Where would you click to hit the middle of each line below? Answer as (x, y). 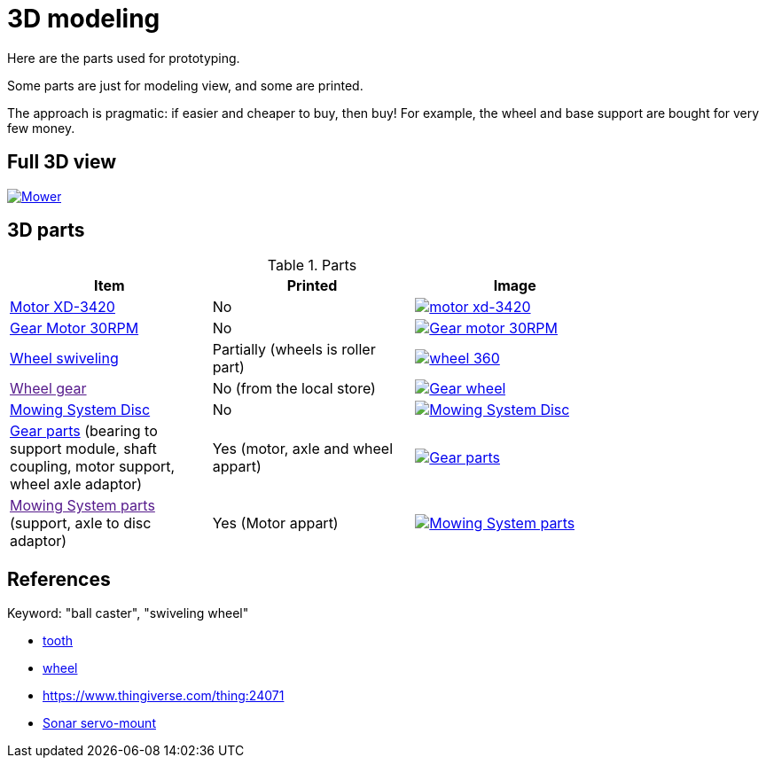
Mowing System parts (82, 506)
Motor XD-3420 (63, 307)
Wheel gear (48, 389)
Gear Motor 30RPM (74, 328)
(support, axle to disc (81, 523)
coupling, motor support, (93, 467)
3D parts (46, 230)
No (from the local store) (294, 389)
